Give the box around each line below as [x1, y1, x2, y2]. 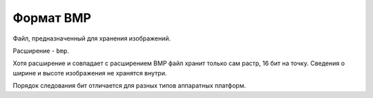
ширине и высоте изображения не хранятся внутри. [12, 69, 167, 77]
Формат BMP [12, 10, 91, 25]
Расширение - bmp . [12, 47, 69, 55]
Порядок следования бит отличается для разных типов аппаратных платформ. [12, 82, 247, 90]
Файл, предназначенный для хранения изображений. [12, 34, 171, 42]
